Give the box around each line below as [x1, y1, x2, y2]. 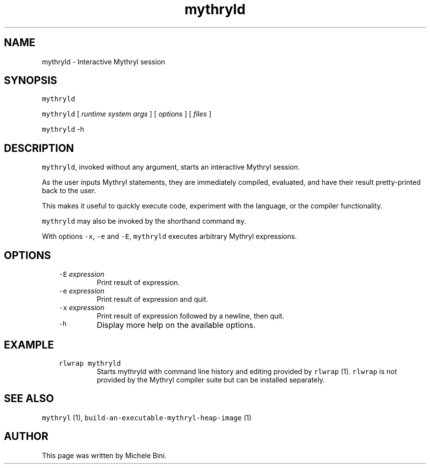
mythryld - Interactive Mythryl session [42, 57, 165, 66]
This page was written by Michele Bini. [42, 451, 167, 460]
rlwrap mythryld [58, 359, 121, 367]
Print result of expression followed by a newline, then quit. [97, 312, 285, 321]
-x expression [58, 303, 105, 312]
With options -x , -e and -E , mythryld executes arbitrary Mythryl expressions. [42, 232, 297, 241]
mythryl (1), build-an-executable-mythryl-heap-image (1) [42, 413, 252, 422]
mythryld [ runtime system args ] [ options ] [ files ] [42, 110, 212, 118]
